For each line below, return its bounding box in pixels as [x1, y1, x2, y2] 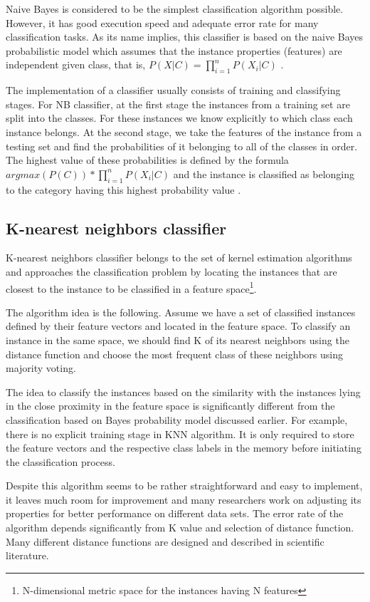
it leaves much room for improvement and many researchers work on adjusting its [6, 492, 361, 507]
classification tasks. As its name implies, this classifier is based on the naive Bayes [6, 29, 364, 44]
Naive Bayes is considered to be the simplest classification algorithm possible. [6, 1, 344, 16]
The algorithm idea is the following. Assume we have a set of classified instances [6, 304, 356, 319]
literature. [6, 548, 49, 563]
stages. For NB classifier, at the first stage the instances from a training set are [6, 96, 350, 111]
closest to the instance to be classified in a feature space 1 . [6, 279, 257, 296]
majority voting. [6, 360, 76, 375]
